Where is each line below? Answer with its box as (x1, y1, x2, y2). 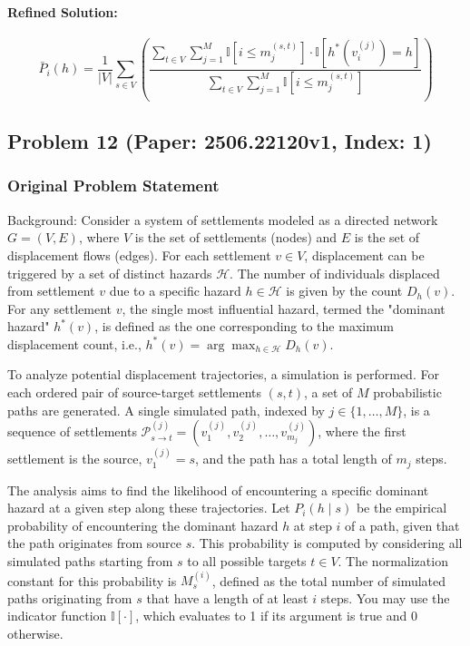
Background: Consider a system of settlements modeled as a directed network (7, 210, 438, 229)
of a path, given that (345, 515, 460, 534)
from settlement (7, 281, 95, 300)
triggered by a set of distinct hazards (7, 263, 212, 282)
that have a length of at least (146, 588, 308, 607)
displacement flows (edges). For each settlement (7, 245, 271, 264)
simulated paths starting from (7, 551, 173, 570)
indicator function (7, 606, 107, 625)
